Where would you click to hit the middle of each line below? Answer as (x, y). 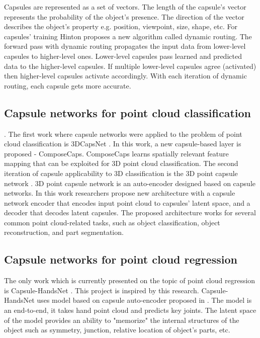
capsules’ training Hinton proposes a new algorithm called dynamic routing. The (128, 36)
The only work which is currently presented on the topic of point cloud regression (130, 280)
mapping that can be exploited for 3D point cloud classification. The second (121, 163)
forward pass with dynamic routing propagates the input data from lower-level (125, 46)
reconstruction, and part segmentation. (64, 232)
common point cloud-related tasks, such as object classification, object (112, 222)
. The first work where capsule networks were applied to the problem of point (123, 134)
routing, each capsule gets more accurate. (68, 85)
